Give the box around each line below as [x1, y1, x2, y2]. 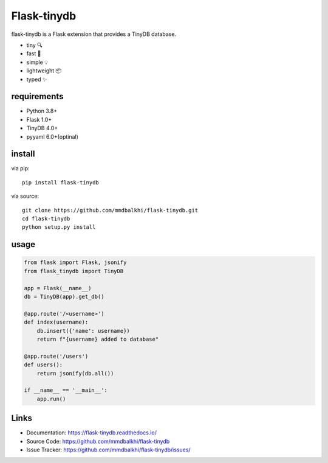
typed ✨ [26, 75, 47, 83]
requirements [11, 91, 64, 102]
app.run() [36, 395, 66, 402]
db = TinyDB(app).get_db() [24, 293, 104, 300]
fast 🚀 [26, 50, 41, 57]
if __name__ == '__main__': [24, 387, 108, 394]
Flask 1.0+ [26, 116, 52, 123]
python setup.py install [22, 224, 96, 231]
